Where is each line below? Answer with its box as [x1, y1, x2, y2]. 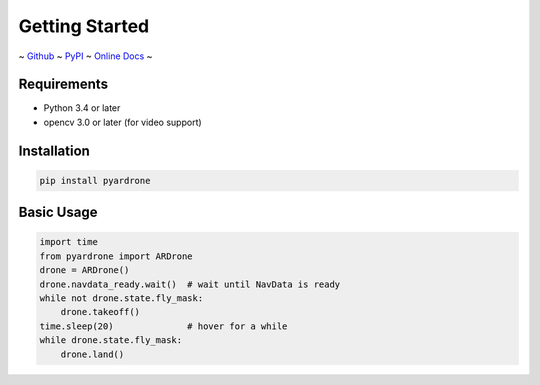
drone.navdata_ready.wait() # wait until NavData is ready [39, 278, 341, 290]
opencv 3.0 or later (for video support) [43, 116, 202, 128]
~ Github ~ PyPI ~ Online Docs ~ [18, 50, 153, 62]
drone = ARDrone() [39, 265, 130, 276]
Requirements [18, 76, 109, 93]
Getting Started [18, 15, 150, 37]
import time [39, 236, 99, 248]
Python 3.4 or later [43, 102, 121, 114]
